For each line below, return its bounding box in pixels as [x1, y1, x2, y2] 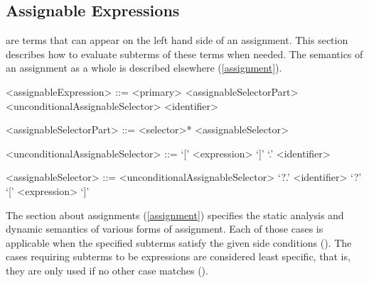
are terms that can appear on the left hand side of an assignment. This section [6, 33, 348, 48]
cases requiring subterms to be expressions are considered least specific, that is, [6, 249, 351, 264]
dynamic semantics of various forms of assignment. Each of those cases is [6, 221, 323, 236]
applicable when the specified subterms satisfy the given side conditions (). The [6, 235, 352, 250]
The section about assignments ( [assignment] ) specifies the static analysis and [6, 207, 344, 222]
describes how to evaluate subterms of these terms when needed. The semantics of [6, 46, 363, 61]
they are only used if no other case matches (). [6, 262, 208, 277]
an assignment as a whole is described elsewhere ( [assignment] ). [6, 60, 282, 75]
